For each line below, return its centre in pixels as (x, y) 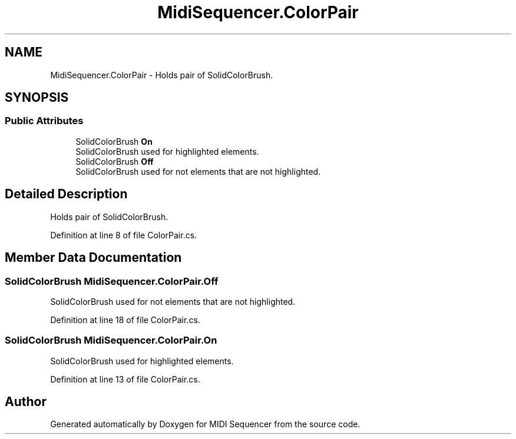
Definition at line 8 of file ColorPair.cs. (124, 235)
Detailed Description (66, 194)
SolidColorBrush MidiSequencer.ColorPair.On (111, 340)
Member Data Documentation (93, 258)
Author (26, 402)
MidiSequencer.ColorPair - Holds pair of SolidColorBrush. (162, 75)
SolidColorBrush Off (115, 161)
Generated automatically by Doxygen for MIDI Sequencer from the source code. (205, 424)
